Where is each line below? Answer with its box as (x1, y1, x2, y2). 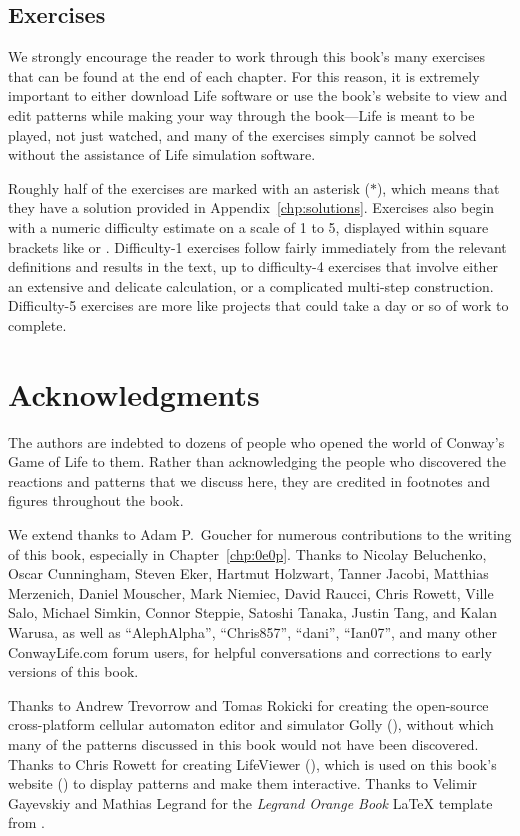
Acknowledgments (8, 373, 260, 414)
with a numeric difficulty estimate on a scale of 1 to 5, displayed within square (8, 216, 489, 237)
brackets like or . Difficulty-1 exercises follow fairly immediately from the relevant (8, 236, 507, 257)
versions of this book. (8, 661, 139, 682)
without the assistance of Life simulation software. (8, 144, 316, 165)
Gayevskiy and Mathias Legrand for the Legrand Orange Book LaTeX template (8, 792, 493, 813)
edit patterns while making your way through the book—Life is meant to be (8, 104, 475, 125)
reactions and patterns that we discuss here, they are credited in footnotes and (8, 470, 491, 491)
